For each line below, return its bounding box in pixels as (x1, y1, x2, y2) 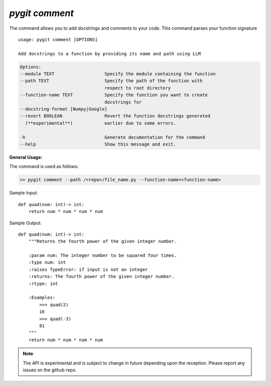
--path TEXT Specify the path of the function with (20, 78, 203, 84)
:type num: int (28, 259, 66, 265)
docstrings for (104, 99, 142, 105)
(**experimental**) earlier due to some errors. (25, 120, 176, 126)
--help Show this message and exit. (20, 141, 176, 147)
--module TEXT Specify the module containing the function (20, 71, 216, 77)
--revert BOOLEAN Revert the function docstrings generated (20, 113, 211, 119)
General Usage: (9, 154, 43, 160)
